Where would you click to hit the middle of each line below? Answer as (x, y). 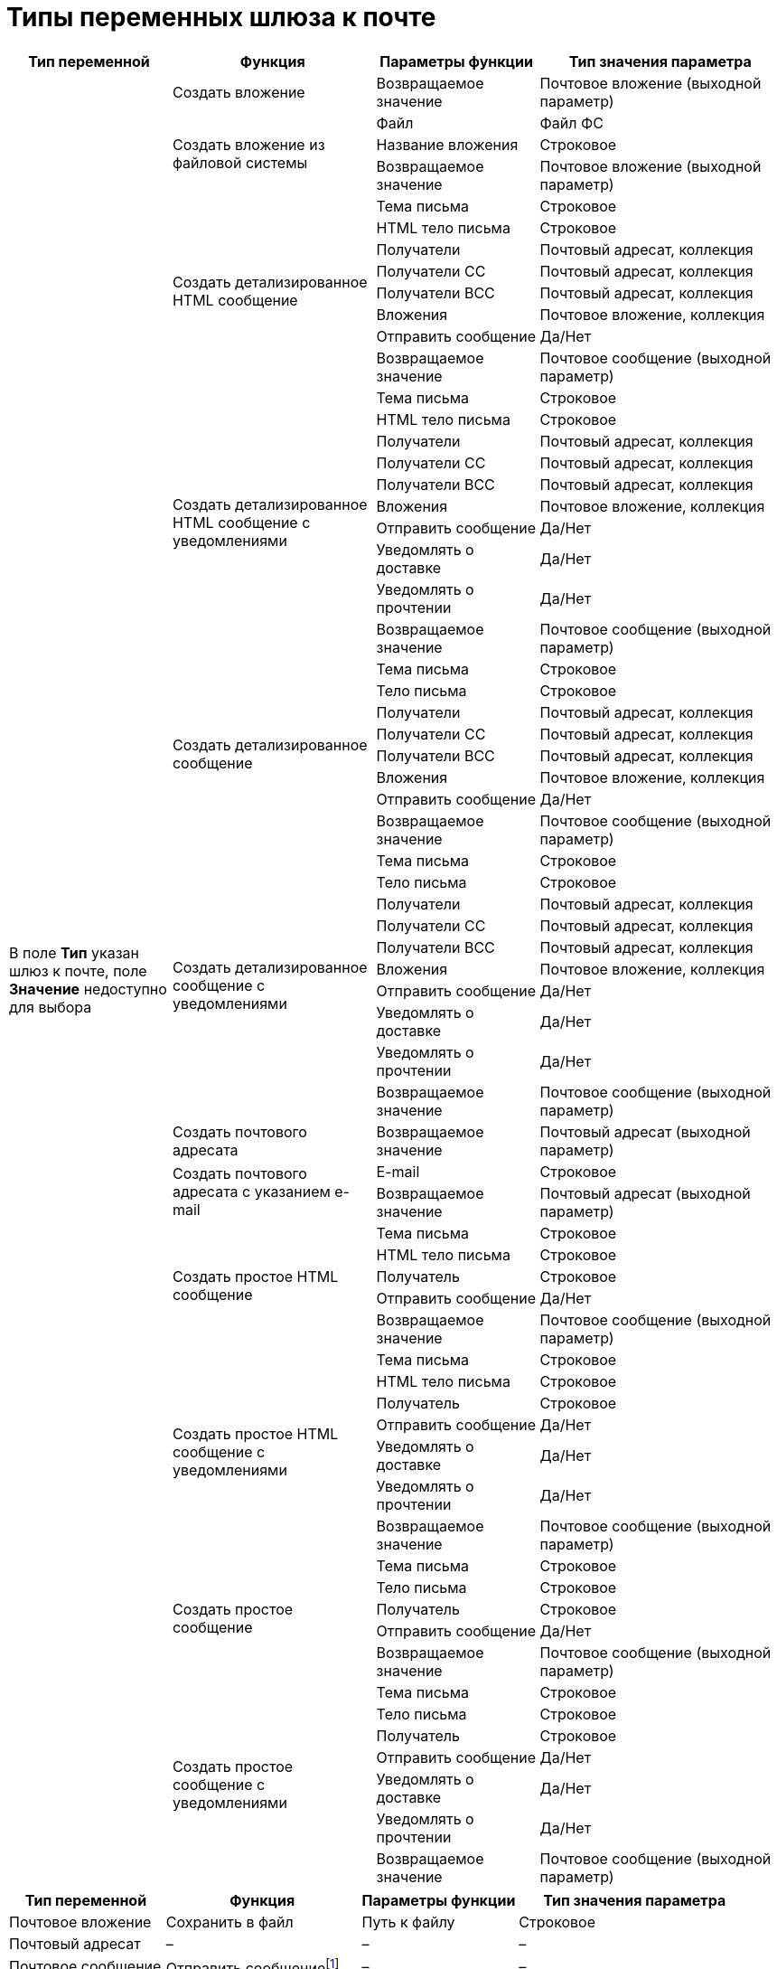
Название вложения (447, 144)
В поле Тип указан (74, 952)
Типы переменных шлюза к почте (221, 17)
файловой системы (240, 162)
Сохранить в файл (229, 1922)
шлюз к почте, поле (78, 970)
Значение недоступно (88, 989)
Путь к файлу (408, 1922)
